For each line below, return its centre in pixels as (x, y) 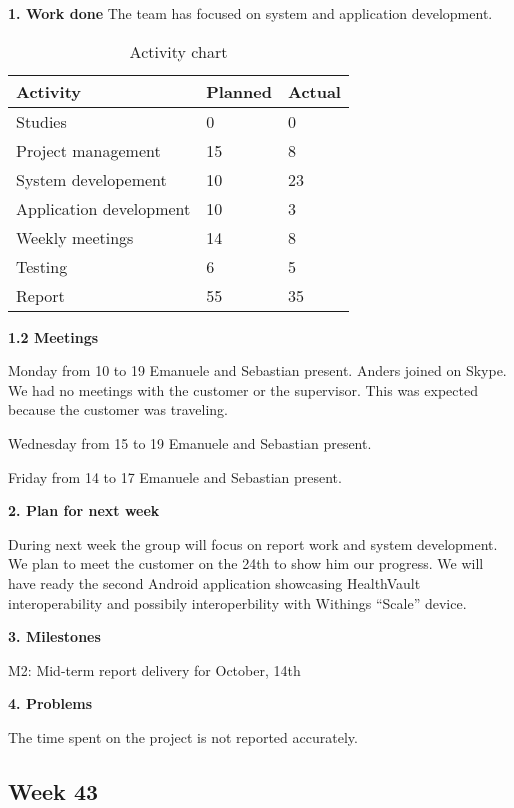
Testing (42, 266)
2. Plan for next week (84, 510)
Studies (41, 121)
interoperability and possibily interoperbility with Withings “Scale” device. (237, 602)
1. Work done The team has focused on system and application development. (250, 13)
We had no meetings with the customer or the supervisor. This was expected (243, 389)
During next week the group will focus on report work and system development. (253, 543)
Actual (314, 91)
